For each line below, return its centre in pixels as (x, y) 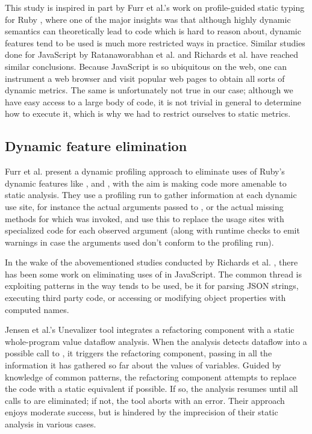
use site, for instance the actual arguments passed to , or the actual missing (144, 206)
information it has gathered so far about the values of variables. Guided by (143, 365)
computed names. (37, 309)
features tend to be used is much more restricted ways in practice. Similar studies (155, 42)
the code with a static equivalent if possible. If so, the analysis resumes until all (151, 389)
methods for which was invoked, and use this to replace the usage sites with (145, 218)
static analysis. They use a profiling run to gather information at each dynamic (151, 195)
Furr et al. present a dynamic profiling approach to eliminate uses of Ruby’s (145, 171)
